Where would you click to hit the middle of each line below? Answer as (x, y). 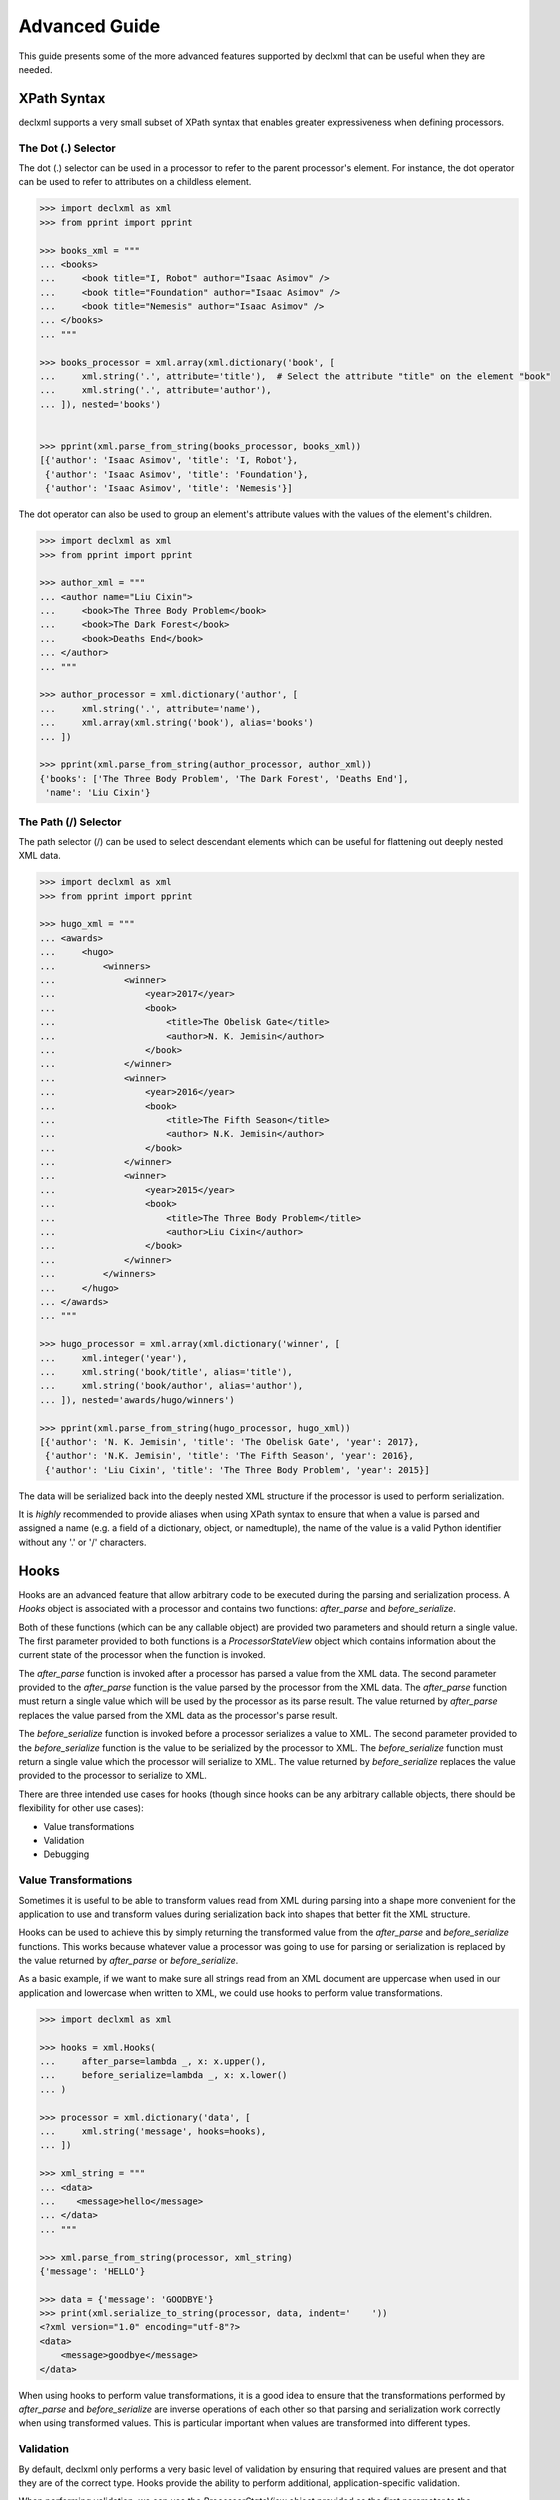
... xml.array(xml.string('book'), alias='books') (176, 723)
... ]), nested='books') (100, 404)
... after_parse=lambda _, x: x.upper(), (153, 2061)
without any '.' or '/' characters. (82, 1542)
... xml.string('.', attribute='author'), (155, 390)
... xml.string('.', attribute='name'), (150, 708)
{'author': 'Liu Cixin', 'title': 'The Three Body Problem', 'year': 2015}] (237, 1469)
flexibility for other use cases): (81, 1808)
